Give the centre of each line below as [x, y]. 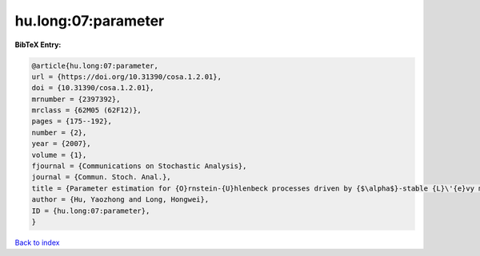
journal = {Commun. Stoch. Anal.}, [101, 177]
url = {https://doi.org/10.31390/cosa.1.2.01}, [126, 77]
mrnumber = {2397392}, [76, 99]
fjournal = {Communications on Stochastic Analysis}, [139, 166]
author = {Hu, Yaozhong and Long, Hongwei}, [120, 200]
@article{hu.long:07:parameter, [95, 65]
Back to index [37, 242]
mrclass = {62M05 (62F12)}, [86, 110]
